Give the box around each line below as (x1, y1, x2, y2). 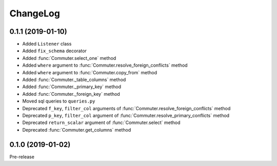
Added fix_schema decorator (22, 48, 87, 54)
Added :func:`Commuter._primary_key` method (22, 84, 122, 90)
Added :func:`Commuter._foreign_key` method (22, 91, 120, 97)
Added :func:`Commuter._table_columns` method (22, 77, 126, 83)
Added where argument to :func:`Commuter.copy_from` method (22, 69, 157, 75)
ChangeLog (9, 8, 60, 19)
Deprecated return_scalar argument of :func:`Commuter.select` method (22, 119, 181, 126)
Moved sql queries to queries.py (22, 98, 95, 105)
